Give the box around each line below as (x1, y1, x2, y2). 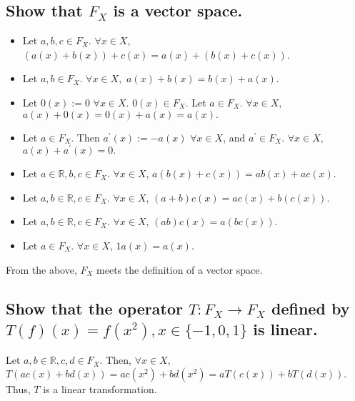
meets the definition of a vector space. (96, 262, 263, 277)
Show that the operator (6, 297, 183, 319)
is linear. (253, 318, 318, 340)
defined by (271, 297, 350, 319)
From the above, (6, 262, 77, 277)
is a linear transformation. (43, 381, 157, 396)
